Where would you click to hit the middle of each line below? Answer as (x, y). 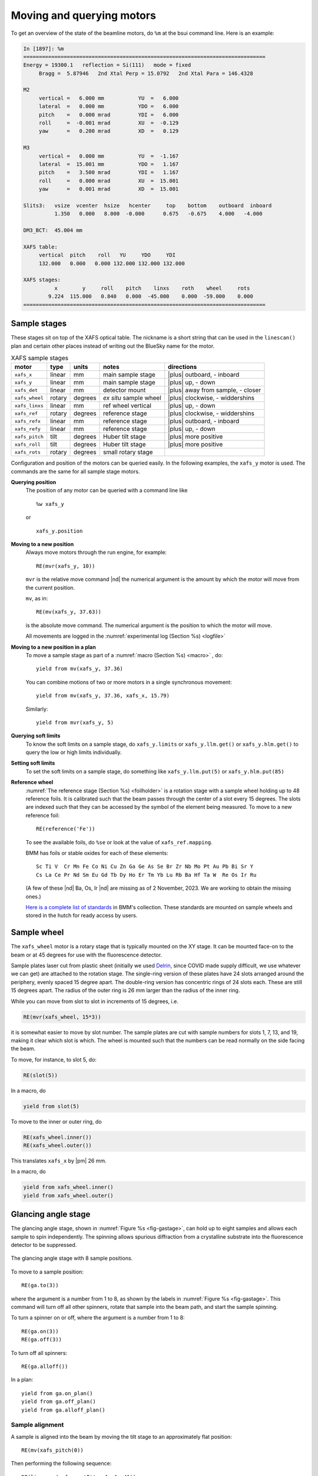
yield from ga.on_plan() (57, 1393)
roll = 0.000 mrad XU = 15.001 (109, 181)
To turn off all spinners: (39, 1353)
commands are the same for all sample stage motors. (75, 471)
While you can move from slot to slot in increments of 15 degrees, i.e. (95, 1001)
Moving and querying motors (83, 15)
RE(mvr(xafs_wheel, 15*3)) (62, 1017)
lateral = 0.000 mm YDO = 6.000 (109, 107)
